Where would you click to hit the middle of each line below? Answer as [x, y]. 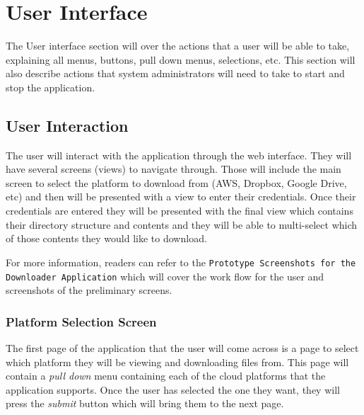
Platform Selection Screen [81, 321]
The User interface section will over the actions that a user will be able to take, [178, 46]
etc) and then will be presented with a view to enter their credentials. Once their [181, 197]
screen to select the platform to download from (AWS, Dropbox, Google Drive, [176, 182]
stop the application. [51, 87]
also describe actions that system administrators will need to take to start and [175, 73]
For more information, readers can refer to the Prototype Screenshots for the [181, 262]
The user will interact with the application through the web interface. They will [179, 155]
